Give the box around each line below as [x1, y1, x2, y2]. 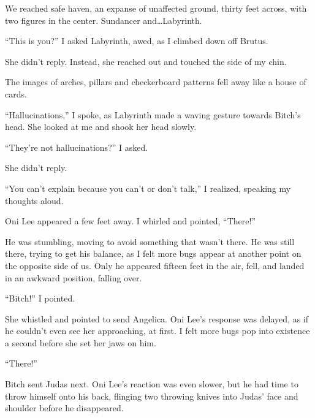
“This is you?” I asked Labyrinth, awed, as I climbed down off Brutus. [5, 34, 268, 47]
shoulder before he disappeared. [5, 401, 124, 414]
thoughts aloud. [5, 194, 64, 207]
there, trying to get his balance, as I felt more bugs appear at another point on [5, 247, 302, 260]
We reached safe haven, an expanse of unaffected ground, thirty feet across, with [5, 2, 307, 14]
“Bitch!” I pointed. [5, 292, 75, 305]
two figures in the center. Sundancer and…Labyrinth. [5, 13, 202, 26]
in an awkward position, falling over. [5, 271, 142, 284]
